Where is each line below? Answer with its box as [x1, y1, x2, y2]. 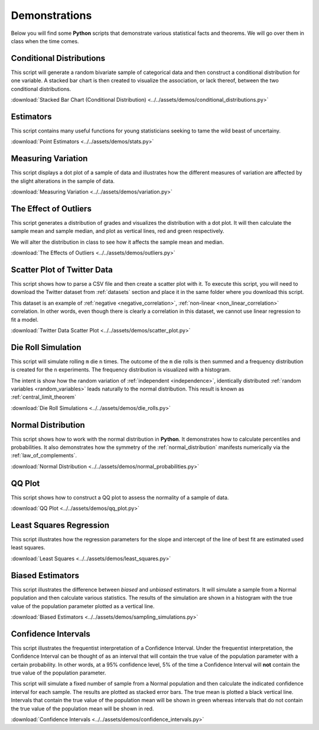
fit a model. [11, 316, 38, 323]
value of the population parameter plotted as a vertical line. [11, 602, 155, 609]
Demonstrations [11, 9, 92, 22]
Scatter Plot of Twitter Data [11, 264, 113, 274]
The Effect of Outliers [11, 204, 92, 214]
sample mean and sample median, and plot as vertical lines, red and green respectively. [11, 228, 224, 235]
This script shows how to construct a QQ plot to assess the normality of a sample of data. [11, 494, 229, 501]
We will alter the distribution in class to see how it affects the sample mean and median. [11, 238, 224, 246]
